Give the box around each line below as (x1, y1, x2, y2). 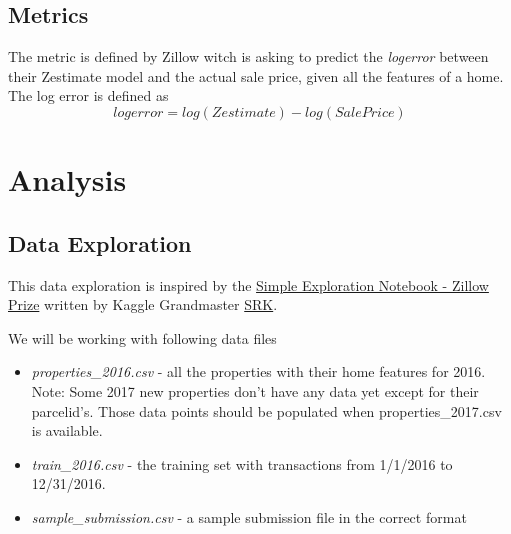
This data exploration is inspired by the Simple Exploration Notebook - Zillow (8, 274, 489, 295)
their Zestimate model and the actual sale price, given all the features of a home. (8, 65, 504, 86)
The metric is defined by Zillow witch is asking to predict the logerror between (8, 46, 489, 67)
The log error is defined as (8, 85, 169, 106)
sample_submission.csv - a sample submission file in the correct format (31, 506, 467, 527)
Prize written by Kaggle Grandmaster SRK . (8, 294, 278, 315)
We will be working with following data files (8, 327, 277, 348)
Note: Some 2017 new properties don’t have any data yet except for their (31, 380, 479, 401)
